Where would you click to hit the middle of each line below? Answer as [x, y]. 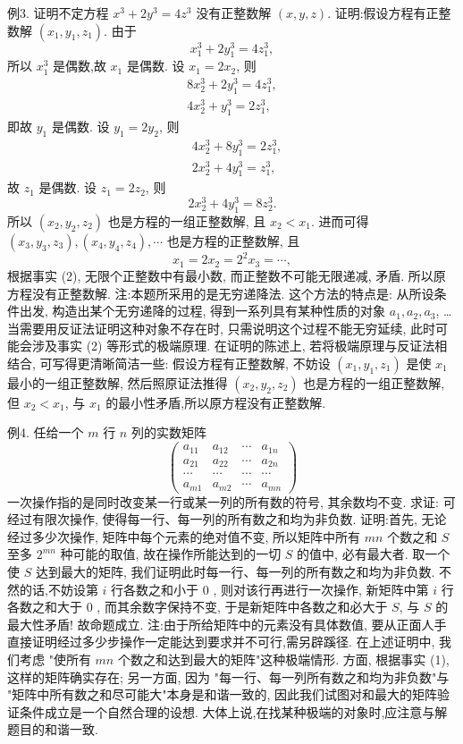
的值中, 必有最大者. [353, 554]
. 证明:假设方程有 [377, 13]
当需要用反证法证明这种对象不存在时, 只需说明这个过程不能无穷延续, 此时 [222, 328]
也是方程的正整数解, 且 [233, 240]
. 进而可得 [340, 220]
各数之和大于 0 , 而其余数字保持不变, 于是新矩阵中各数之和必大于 [198, 607]
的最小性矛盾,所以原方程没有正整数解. [216, 402]
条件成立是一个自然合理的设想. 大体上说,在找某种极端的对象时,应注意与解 [233, 711]
